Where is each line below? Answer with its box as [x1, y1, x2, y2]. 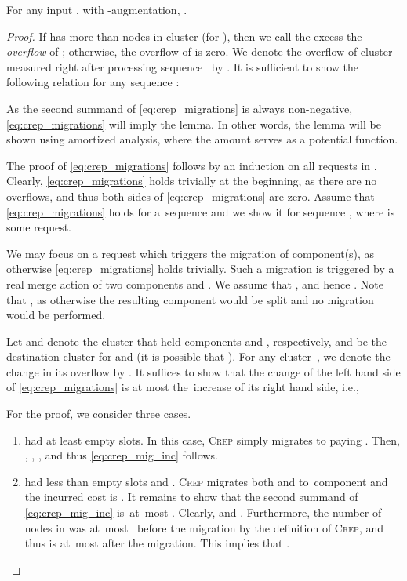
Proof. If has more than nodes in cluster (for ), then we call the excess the [6, 27, 362, 44]
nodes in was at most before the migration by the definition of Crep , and [24, 519, 384, 536]
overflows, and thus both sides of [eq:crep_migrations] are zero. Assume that [6, 187, 375, 204]
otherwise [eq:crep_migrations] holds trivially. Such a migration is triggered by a [6, 260, 394, 277]
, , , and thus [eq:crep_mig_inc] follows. [24, 447, 218, 463]
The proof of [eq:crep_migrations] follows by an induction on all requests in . [6, 157, 377, 173]
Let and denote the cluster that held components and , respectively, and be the [6, 332, 387, 349]
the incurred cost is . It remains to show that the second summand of [24, 488, 358, 505]
